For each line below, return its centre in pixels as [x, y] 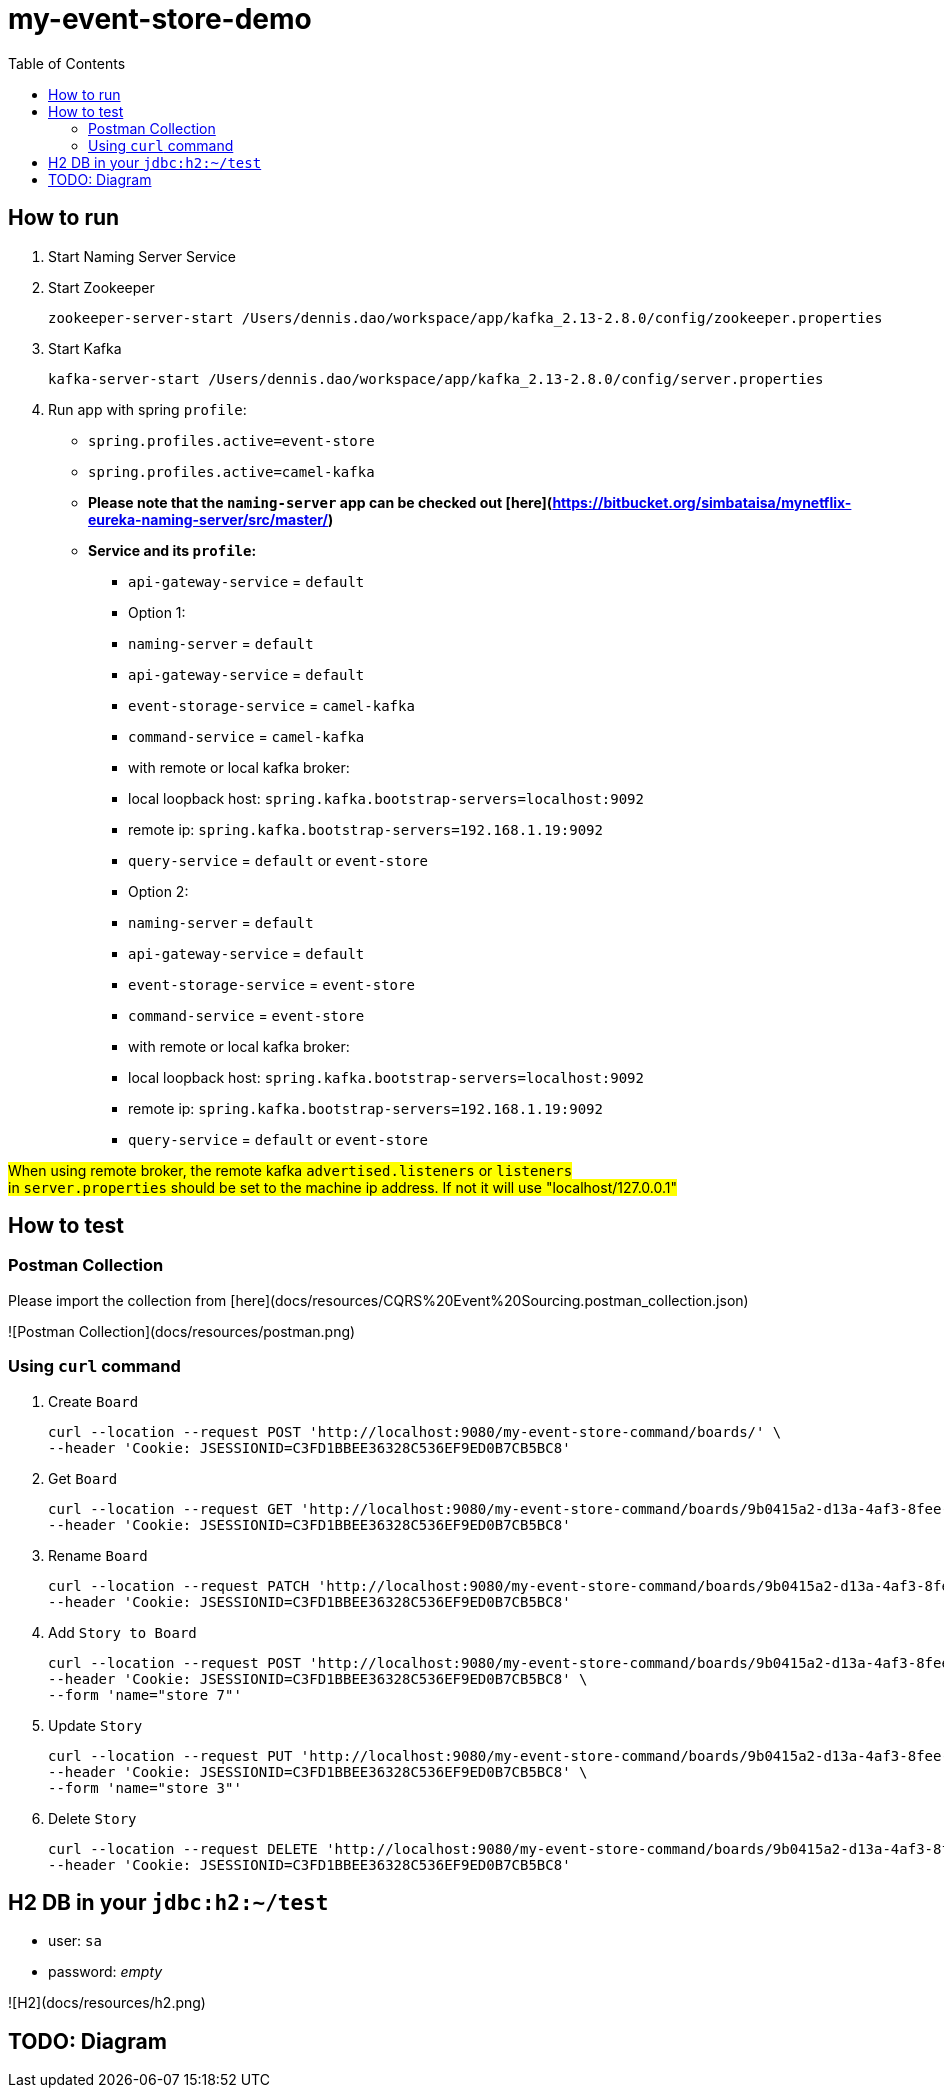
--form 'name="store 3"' [145, 1787]
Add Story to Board [122, 1632]
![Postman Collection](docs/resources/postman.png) [182, 1331]
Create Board [93, 1401]
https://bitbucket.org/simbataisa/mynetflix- [702, 502]
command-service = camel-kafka [246, 736]
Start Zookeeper [101, 287]
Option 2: [158, 891]
